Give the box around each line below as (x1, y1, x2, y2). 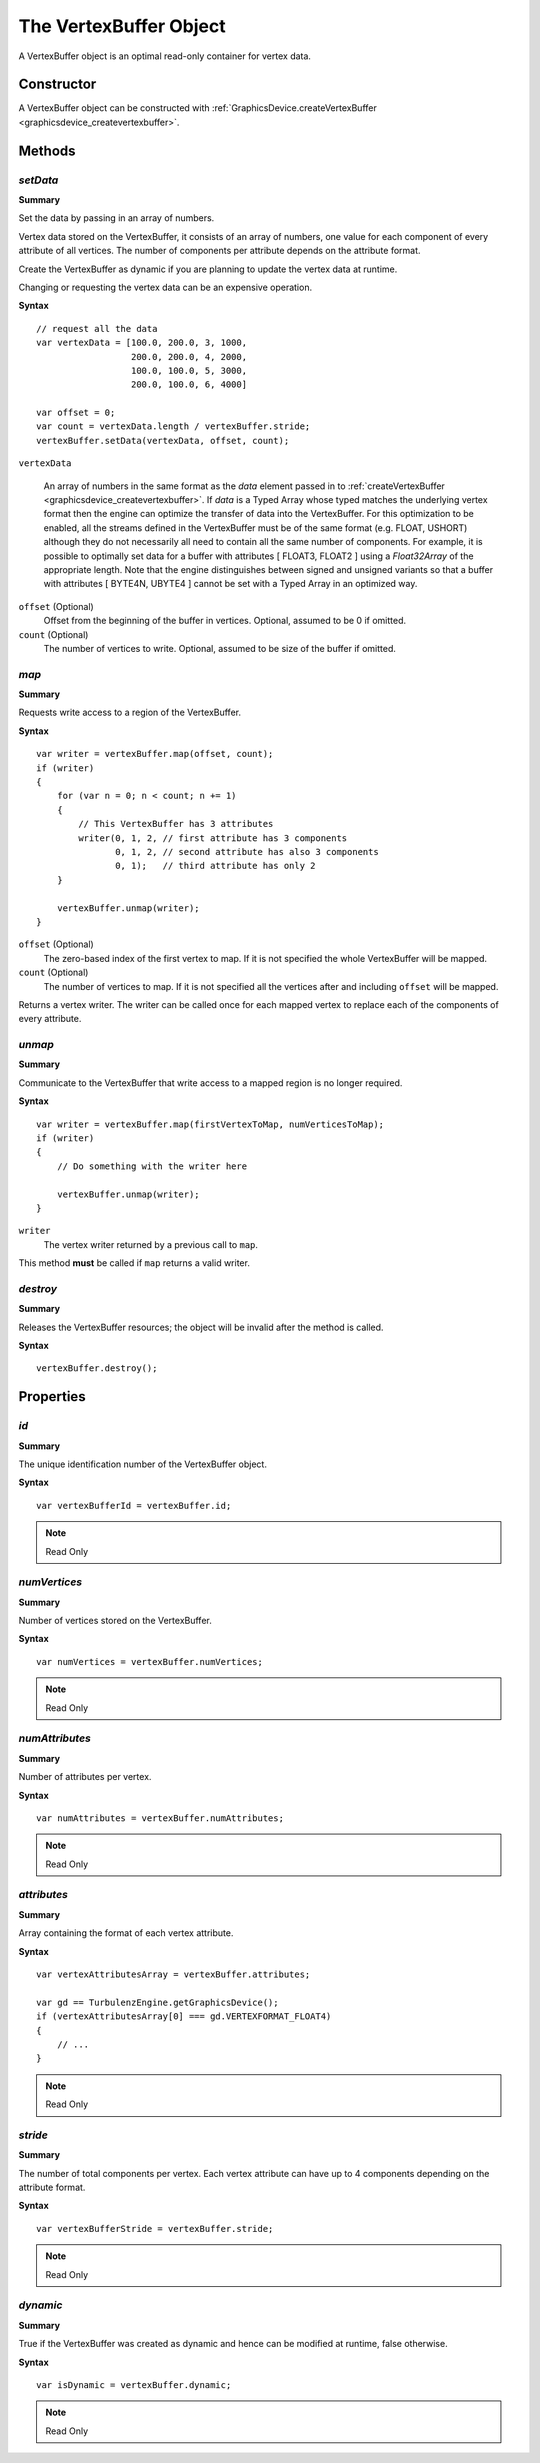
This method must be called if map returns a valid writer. (18, 1257, 250, 1269)
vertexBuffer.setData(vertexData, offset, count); (36, 435, 290, 446)
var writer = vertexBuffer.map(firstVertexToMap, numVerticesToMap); (36, 1118, 385, 1130)
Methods (18, 142, 76, 159)
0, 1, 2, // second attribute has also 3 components (115, 846, 379, 857)
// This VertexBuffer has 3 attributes (78, 818, 274, 830)
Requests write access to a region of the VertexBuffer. (18, 706, 242, 719)
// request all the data (36, 323, 158, 334)
